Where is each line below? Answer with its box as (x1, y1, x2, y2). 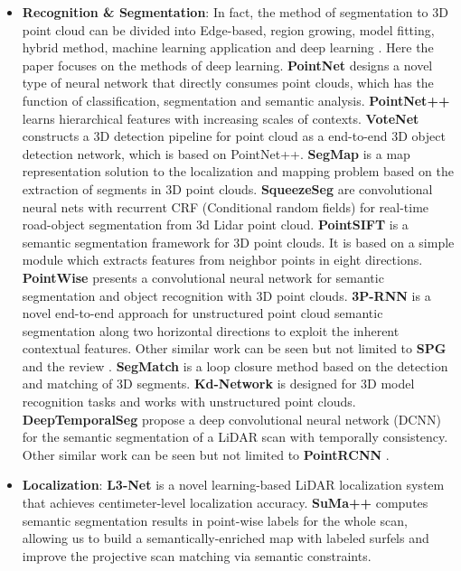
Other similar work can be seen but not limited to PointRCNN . (22, 445, 390, 463)
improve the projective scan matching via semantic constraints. (22, 546, 372, 565)
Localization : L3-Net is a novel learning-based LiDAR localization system (22, 475, 445, 494)
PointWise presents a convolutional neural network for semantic (22, 267, 384, 286)
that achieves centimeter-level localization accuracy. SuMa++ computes (22, 493, 428, 512)
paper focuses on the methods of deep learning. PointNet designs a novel (22, 55, 433, 74)
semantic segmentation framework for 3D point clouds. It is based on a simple (22, 232, 455, 251)
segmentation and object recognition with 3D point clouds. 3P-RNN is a (22, 285, 431, 304)
